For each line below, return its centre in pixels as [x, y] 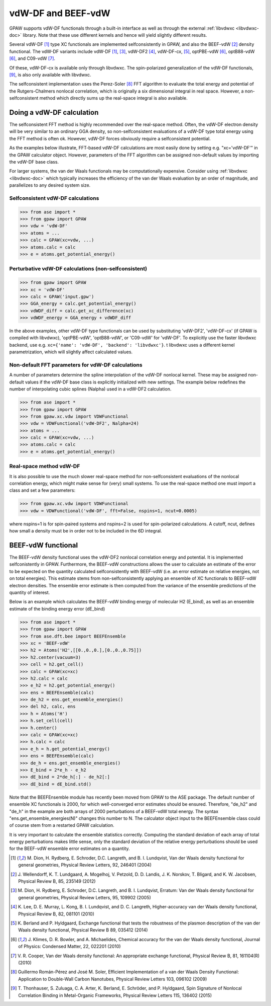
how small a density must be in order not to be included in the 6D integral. [86, 531]
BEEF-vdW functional [43, 545]
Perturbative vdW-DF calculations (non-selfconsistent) [78, 269]
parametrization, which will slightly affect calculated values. [71, 352]
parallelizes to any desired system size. [50, 185]
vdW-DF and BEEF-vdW [60, 13]
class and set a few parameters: [42, 490]
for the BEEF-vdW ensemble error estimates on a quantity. [70, 848]
